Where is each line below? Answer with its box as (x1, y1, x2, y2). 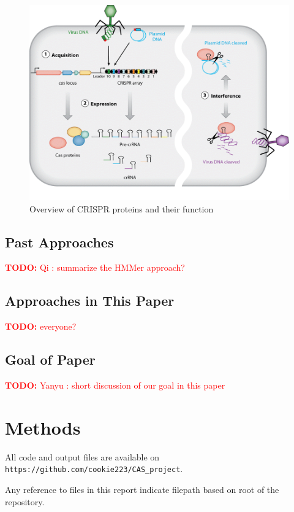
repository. (5, 495, 45, 508)
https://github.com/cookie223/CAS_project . (5, 462, 183, 475)
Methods (5, 414, 81, 440)
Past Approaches (5, 232, 114, 251)
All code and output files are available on (5, 450, 160, 463)
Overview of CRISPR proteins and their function (29, 202, 214, 215)
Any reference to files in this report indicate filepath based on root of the (5, 483, 279, 495)
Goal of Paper (5, 350, 96, 369)
